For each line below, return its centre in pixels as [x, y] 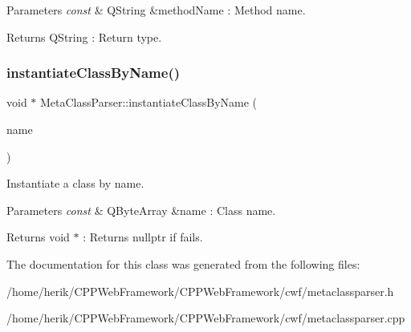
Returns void [38, 237]
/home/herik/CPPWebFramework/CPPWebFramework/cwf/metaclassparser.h [200, 291]
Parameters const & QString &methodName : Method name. [156, 10]
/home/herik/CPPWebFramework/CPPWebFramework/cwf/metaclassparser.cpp [206, 318]
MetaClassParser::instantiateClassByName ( [149, 102]
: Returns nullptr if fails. [143, 237]
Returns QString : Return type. [84, 36]
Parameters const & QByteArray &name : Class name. [141, 210]
